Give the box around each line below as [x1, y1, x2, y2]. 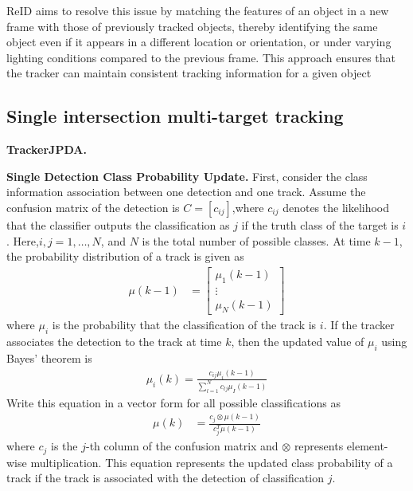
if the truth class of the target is [241, 216, 399, 233]
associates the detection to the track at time [6, 333, 222, 350]
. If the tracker [323, 316, 395, 333]
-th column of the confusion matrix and [86, 438, 279, 454]
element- [346, 438, 388, 454]
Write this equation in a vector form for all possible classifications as [6, 394, 341, 410]
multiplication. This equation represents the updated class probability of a [30, 454, 393, 470]
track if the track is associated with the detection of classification [6, 469, 325, 486]
